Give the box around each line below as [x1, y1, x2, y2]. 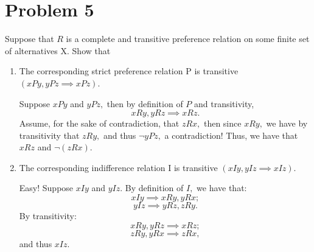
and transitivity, [194, 97, 254, 110]
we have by [266, 117, 308, 130]
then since [203, 117, 242, 130]
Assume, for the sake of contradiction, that [19, 117, 180, 130]
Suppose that [5, 32, 54, 45]
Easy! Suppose [19, 181, 74, 194]
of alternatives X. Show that [5, 44, 111, 57]
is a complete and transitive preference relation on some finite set [66, 32, 310, 45]
